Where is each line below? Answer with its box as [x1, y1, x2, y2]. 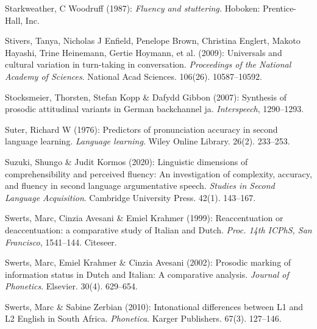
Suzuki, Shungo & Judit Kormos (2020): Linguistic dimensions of [5, 155, 248, 168]
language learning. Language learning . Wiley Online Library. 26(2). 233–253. [5, 135, 290, 147]
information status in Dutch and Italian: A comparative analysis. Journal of [5, 267, 289, 280]
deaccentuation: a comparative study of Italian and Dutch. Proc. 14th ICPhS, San [5, 223, 312, 236]
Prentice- [262, 2, 297, 14]
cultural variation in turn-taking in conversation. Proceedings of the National [5, 58, 291, 71]
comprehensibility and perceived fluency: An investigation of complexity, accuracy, [5, 167, 312, 180]
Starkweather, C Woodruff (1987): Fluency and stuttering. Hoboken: [5, 2, 260, 14]
